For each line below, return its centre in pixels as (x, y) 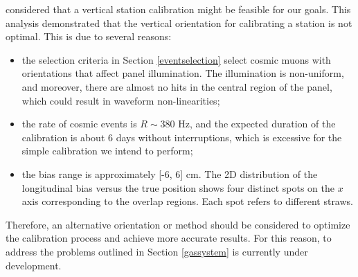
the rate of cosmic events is (79, 124)
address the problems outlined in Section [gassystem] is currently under (157, 251)
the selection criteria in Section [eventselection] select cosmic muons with (176, 59)
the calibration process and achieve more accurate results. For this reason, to (169, 238)
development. (34, 265)
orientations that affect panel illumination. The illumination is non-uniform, (183, 73)
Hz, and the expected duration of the (257, 124)
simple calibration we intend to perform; (107, 151)
